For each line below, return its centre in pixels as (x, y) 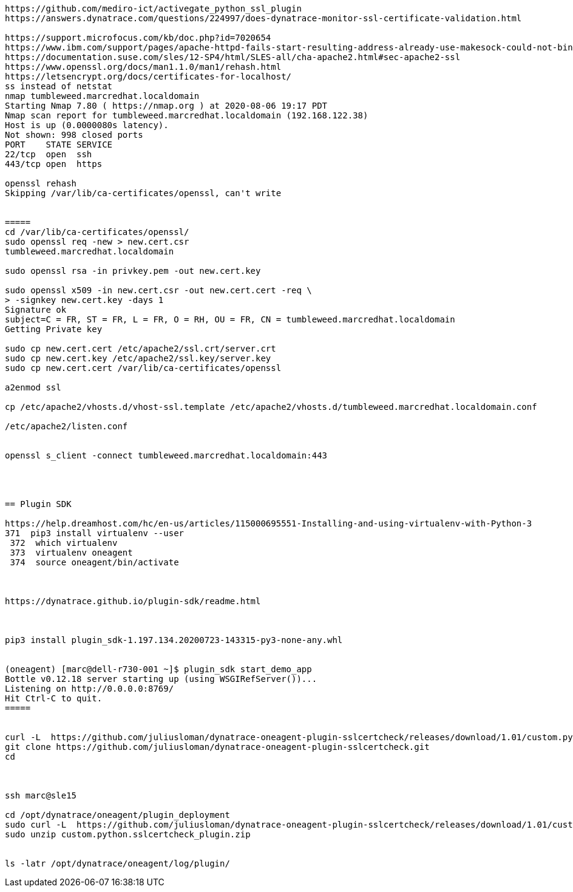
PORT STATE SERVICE (59, 145)
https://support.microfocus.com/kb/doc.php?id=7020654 (138, 38)
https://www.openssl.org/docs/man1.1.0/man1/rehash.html (143, 67)
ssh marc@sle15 (41, 795)
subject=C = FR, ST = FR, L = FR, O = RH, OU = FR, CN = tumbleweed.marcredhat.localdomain (230, 319)
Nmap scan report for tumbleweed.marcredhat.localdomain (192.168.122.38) (187, 115)
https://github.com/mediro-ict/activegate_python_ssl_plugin (153, 9)
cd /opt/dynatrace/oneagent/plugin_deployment (117, 815)
